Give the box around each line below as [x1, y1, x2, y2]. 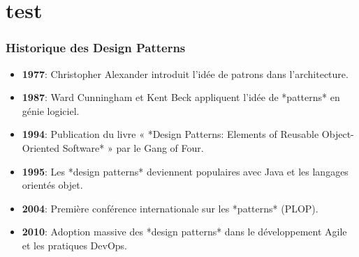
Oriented [22, 140, 60, 155]
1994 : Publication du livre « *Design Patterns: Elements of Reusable [22, 127, 319, 141]
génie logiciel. [22, 103, 80, 118]
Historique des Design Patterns [6, 39, 186, 56]
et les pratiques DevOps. [22, 237, 127, 252]
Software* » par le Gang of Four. [62, 140, 204, 155]
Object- [321, 127, 354, 141]
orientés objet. [22, 178, 83, 192]
